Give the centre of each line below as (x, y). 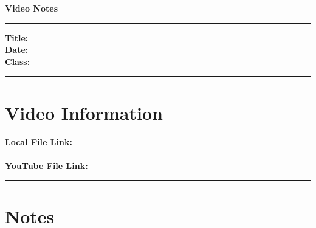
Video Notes (32, 8)
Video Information (84, 112)
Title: (17, 37)
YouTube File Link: (46, 165)
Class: (18, 61)
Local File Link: (39, 141)
